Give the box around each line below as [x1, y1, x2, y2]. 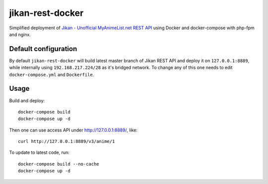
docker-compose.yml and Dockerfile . [9, 71, 94, 77]
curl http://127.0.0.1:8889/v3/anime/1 [18, 139, 115, 144]
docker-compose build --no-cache [18, 161, 99, 167]
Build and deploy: [9, 97, 45, 104]
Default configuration [9, 45, 77, 53]
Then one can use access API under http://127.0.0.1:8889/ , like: [9, 127, 137, 133]
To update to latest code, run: [9, 149, 69, 156]
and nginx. [9, 31, 31, 37]
